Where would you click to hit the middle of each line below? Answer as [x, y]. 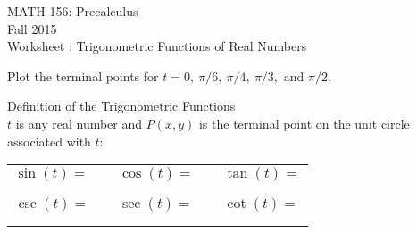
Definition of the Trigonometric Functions [121, 106]
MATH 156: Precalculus [73, 11]
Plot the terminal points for [83, 75]
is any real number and [79, 123]
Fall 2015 [32, 28]
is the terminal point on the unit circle [304, 123]
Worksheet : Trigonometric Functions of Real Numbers [157, 46]
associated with [49, 141]
